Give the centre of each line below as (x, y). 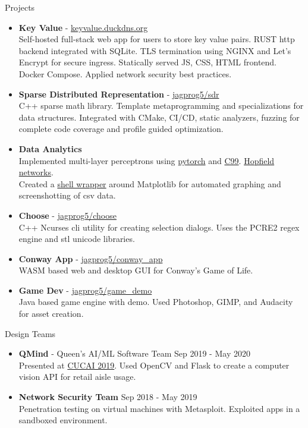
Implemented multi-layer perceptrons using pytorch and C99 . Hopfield (147, 160)
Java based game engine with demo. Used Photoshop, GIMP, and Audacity (156, 302)
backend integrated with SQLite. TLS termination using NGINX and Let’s (155, 50)
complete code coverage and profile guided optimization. (121, 129)
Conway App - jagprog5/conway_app (91, 258)
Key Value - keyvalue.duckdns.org (83, 27)
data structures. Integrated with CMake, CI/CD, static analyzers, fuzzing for (159, 117)
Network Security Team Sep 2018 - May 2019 (108, 397)
